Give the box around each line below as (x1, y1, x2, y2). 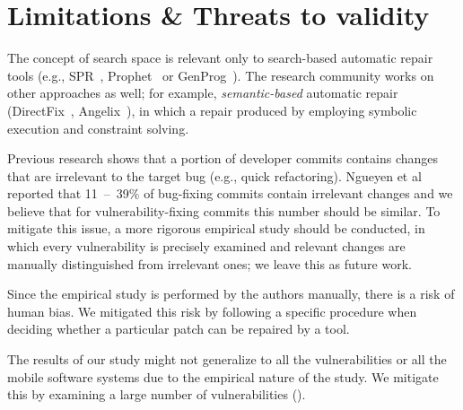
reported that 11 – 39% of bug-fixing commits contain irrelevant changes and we (7, 184, 453, 203)
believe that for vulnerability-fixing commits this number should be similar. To (7, 201, 441, 220)
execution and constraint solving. (7, 118, 189, 137)
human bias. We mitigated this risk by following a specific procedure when (7, 301, 417, 320)
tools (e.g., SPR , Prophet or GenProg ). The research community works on (7, 65, 434, 84)
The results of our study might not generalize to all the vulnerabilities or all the (7, 350, 447, 369)
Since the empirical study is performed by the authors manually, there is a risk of (7, 284, 455, 303)
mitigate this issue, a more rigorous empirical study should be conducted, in (7, 219, 425, 238)
